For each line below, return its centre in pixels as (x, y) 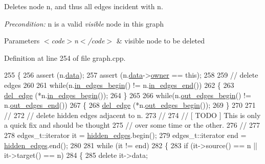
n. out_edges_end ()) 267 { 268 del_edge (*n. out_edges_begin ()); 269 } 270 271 (130, 105)
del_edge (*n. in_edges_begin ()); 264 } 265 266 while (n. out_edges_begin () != (128, 95)
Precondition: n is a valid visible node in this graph (84, 23)
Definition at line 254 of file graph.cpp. (65, 57)
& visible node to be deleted (161, 41)
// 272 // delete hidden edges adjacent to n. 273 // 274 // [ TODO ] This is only (132, 115)
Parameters (22, 41)
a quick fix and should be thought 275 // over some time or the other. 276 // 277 (132, 125)
